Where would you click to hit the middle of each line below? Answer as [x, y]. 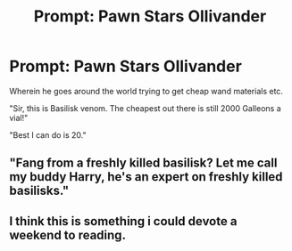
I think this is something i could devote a [123, 221]
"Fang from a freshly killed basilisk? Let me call [143, 163]
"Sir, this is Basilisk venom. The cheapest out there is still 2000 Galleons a [145, 108]
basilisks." [39, 191]
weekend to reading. [68, 235]
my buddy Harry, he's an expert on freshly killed [146, 177]
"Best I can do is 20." [48, 134]
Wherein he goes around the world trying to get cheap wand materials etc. [146, 91]
